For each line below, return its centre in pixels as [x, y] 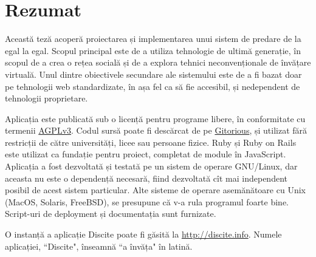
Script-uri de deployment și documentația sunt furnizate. [111, 214]
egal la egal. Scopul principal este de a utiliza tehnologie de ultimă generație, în [153, 50]
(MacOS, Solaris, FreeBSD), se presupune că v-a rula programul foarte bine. [147, 201]
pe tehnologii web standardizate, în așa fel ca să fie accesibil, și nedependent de [153, 86]
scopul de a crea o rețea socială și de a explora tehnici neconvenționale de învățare [158, 62]
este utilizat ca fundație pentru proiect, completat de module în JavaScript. [146, 154]
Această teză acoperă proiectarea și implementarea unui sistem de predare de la [153, 39]
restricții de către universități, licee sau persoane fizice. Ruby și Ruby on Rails [151, 142]
